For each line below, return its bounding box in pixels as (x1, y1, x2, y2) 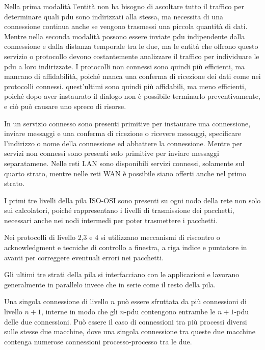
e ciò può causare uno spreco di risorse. (4, 100, 126, 111)
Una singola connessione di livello (4, 296, 109, 307)
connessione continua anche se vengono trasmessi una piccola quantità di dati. (4, 21, 248, 32)
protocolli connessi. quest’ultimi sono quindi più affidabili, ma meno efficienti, (4, 80, 246, 91)
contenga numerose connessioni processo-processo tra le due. (4, 336, 192, 346)
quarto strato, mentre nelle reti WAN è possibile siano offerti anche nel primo (4, 168, 246, 178)
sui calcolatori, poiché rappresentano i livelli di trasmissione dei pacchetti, (4, 205, 234, 216)
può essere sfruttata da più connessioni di (117, 296, 247, 307)
